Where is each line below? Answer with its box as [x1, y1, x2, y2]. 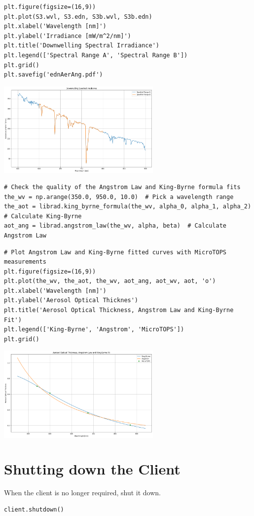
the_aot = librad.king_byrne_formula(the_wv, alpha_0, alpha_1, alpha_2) [4, 203, 252, 210]
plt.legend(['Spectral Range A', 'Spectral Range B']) [4, 51, 188, 59]
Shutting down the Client [4, 459, 181, 479]
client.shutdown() [4, 506, 64, 513]
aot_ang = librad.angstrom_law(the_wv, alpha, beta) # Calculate [4, 222, 227, 230]
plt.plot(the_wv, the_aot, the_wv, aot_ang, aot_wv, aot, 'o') [4, 278, 216, 285]
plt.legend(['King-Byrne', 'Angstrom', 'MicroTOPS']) [4, 326, 184, 333]
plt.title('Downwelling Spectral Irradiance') [4, 42, 159, 49]
